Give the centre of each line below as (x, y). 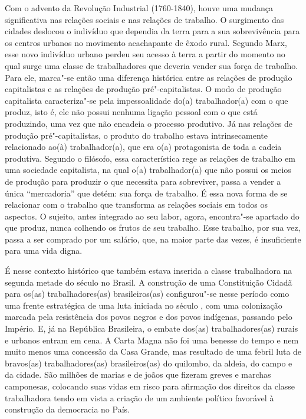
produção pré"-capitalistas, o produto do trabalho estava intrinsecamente (136, 135)
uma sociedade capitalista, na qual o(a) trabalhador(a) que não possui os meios (148, 170)
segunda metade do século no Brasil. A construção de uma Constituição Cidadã (149, 282)
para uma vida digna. (44, 251)
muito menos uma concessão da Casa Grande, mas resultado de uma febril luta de (153, 351)
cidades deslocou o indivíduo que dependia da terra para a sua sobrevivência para (152, 31)
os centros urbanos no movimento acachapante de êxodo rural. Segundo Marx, (146, 42)
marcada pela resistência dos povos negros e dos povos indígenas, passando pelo (149, 317)
